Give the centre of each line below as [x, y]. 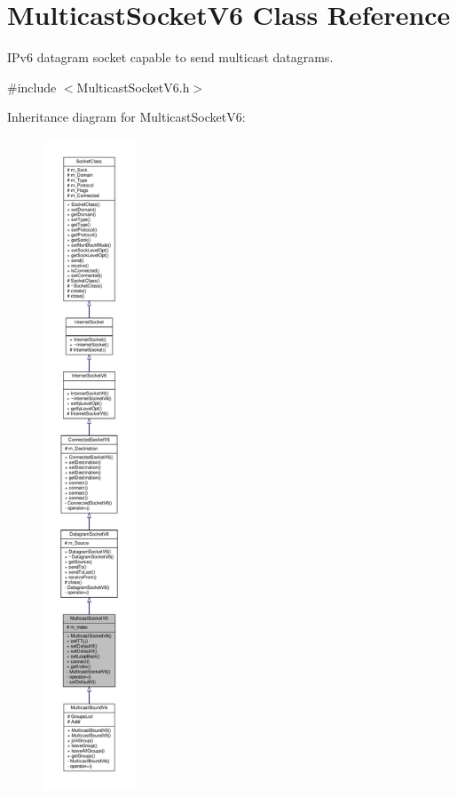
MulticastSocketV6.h [133, 87]
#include [32, 87]
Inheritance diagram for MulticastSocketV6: [126, 117]
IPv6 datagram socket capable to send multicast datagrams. [170, 57]
